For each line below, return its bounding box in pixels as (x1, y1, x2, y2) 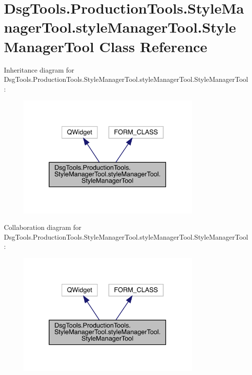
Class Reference (99, 36, 207, 56)
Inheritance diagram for (4, 64, 74, 75)
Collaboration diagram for (4, 222, 82, 232)
